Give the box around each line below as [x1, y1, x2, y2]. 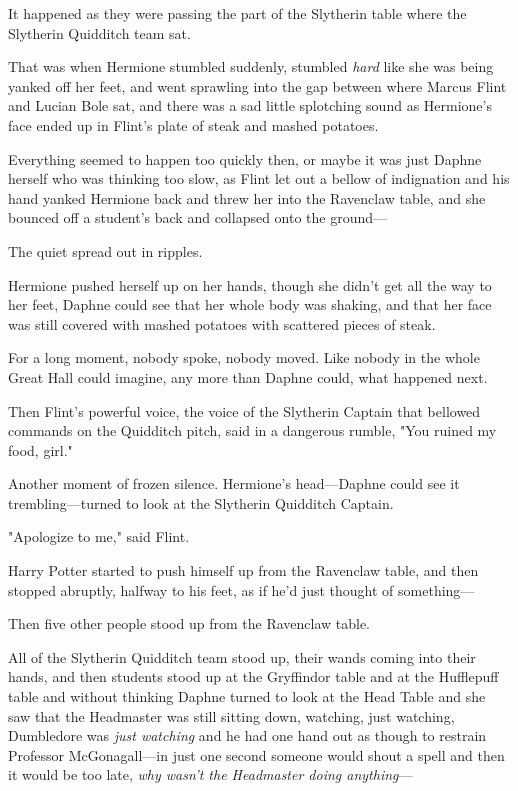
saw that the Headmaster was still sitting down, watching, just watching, [8, 705, 455, 726]
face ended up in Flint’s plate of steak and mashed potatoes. [8, 114, 379, 135]
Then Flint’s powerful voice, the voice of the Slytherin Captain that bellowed [8, 400, 481, 421]
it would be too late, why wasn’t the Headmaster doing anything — [8, 764, 413, 785]
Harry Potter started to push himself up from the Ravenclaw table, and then [8, 560, 479, 581]
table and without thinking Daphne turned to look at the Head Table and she [8, 686, 486, 707]
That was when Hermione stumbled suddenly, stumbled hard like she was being [8, 56, 494, 77]
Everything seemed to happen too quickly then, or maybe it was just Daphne [8, 148, 482, 169]
